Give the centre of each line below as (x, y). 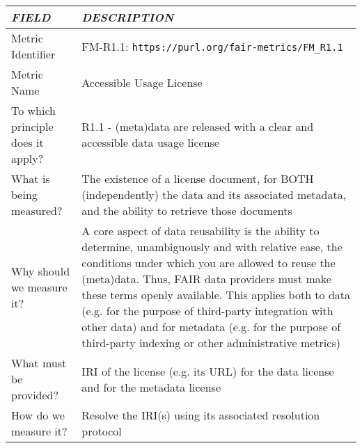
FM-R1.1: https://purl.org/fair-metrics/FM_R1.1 (212, 46)
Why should (41, 271)
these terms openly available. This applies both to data (216, 295)
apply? (27, 158)
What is (31, 178)
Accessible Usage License (142, 82)
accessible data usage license (150, 142)
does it (27, 142)
